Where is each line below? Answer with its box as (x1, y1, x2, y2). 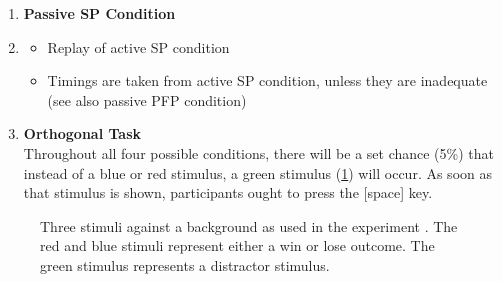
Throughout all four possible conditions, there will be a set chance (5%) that (23, 142, 495, 163)
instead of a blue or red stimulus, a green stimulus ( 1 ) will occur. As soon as (23, 162, 492, 183)
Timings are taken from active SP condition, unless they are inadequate (47, 70, 488, 91)
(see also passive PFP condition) (47, 89, 247, 110)
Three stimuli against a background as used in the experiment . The (40, 215, 458, 236)
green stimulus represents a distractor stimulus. (40, 254, 330, 275)
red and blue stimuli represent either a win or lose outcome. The (40, 235, 435, 256)
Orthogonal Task (23, 123, 142, 144)
